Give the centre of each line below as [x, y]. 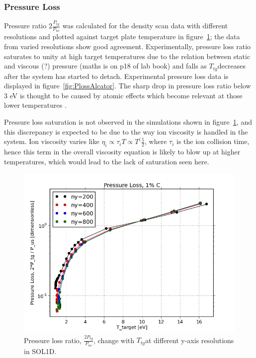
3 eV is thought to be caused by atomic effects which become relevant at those [123, 95]
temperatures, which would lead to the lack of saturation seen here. [107, 161]
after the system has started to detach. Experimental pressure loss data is [116, 76]
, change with [114, 340]
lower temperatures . [35, 105]
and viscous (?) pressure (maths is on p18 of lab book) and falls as [105, 66]
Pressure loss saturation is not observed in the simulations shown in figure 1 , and [128, 122]
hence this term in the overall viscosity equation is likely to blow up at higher [122, 151]
